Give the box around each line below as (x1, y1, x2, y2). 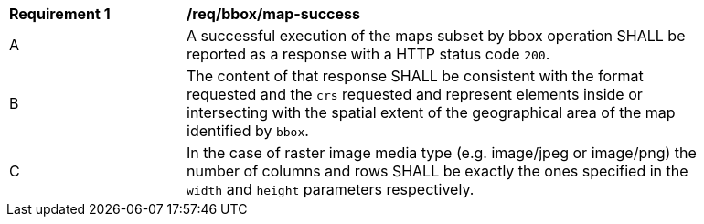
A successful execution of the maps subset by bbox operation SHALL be (187, 27, 686, 45)
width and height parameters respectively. (187, 180, 475, 198)
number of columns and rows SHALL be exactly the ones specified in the (187, 162, 688, 180)
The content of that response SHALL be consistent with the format (187, 67, 644, 85)
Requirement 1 (9, 5, 111, 23)
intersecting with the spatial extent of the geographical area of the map (187, 103, 676, 122)
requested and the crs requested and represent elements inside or (187, 85, 643, 103)
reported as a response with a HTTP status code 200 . (187, 45, 550, 63)
